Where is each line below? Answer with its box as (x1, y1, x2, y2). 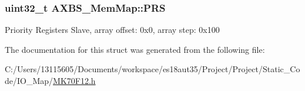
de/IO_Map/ (5, 75, 53, 86)
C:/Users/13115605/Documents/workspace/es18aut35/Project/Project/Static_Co (5, 63, 300, 75)
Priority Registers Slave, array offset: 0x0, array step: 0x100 (5, 23, 220, 36)
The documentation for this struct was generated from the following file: (5, 43, 265, 55)
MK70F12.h (53, 75, 96, 86)
